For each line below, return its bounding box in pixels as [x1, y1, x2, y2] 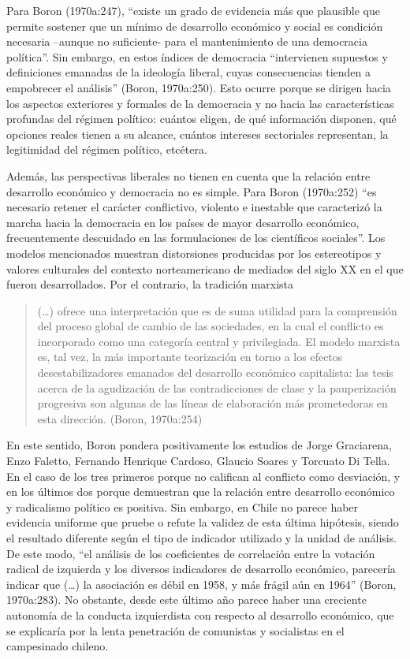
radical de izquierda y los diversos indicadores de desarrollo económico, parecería [6, 560, 396, 577]
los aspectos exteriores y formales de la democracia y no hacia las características [6, 95, 394, 111]
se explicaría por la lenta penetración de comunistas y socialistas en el [6, 622, 345, 639]
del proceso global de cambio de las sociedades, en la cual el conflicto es [37, 318, 384, 334]
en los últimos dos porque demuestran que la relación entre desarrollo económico [6, 483, 395, 500]
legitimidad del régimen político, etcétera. [6, 141, 207, 158]
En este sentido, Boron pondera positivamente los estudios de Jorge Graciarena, [6, 437, 392, 453]
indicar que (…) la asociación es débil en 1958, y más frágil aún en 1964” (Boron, [6, 575, 397, 592]
